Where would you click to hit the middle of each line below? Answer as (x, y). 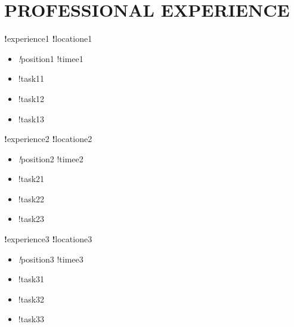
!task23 (31, 219)
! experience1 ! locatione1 (48, 38)
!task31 (31, 279)
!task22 (31, 198)
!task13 (31, 118)
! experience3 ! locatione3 (48, 239)
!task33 (31, 319)
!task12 (31, 98)
